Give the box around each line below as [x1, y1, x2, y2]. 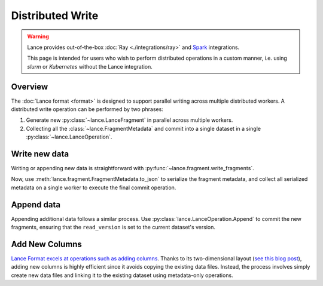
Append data [11, 199, 61, 210]
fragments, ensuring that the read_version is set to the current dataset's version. [11, 224, 215, 231]
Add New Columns [11, 239, 82, 249]
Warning [27, 33, 49, 40]
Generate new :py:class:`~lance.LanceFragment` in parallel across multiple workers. [26, 116, 233, 124]
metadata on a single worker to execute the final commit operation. [11, 184, 176, 191]
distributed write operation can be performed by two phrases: [11, 106, 164, 113]
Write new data [11, 149, 69, 159]
